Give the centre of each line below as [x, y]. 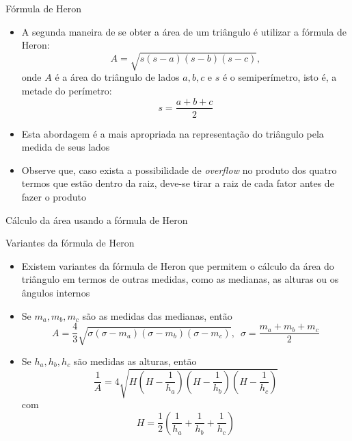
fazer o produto [54, 196]
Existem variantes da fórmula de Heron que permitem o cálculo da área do [178, 265]
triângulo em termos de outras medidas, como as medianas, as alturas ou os [180, 279]
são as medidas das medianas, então [157, 315]
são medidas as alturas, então [135, 361]
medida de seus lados [66, 147]
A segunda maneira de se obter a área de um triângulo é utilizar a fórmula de [184, 31]
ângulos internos [56, 292]
